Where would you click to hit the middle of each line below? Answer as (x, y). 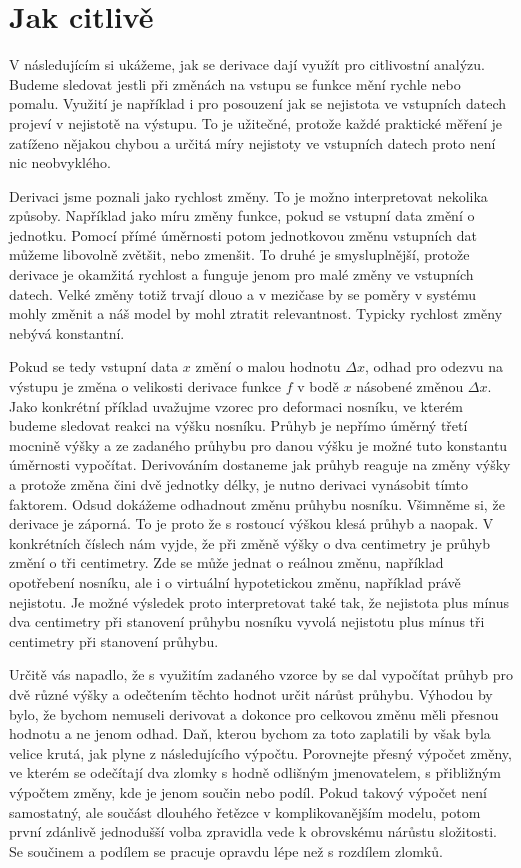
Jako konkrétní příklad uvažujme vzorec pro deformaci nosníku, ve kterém (236, 405)
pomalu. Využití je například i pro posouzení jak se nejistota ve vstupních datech (258, 103)
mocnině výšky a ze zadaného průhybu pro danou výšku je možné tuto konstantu (258, 444)
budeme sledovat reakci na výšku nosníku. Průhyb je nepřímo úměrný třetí (238, 425)
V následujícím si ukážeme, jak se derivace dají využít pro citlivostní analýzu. (247, 64)
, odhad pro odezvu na (434, 366)
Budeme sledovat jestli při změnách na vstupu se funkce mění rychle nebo (235, 83)
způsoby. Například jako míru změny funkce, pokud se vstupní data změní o (242, 215)
